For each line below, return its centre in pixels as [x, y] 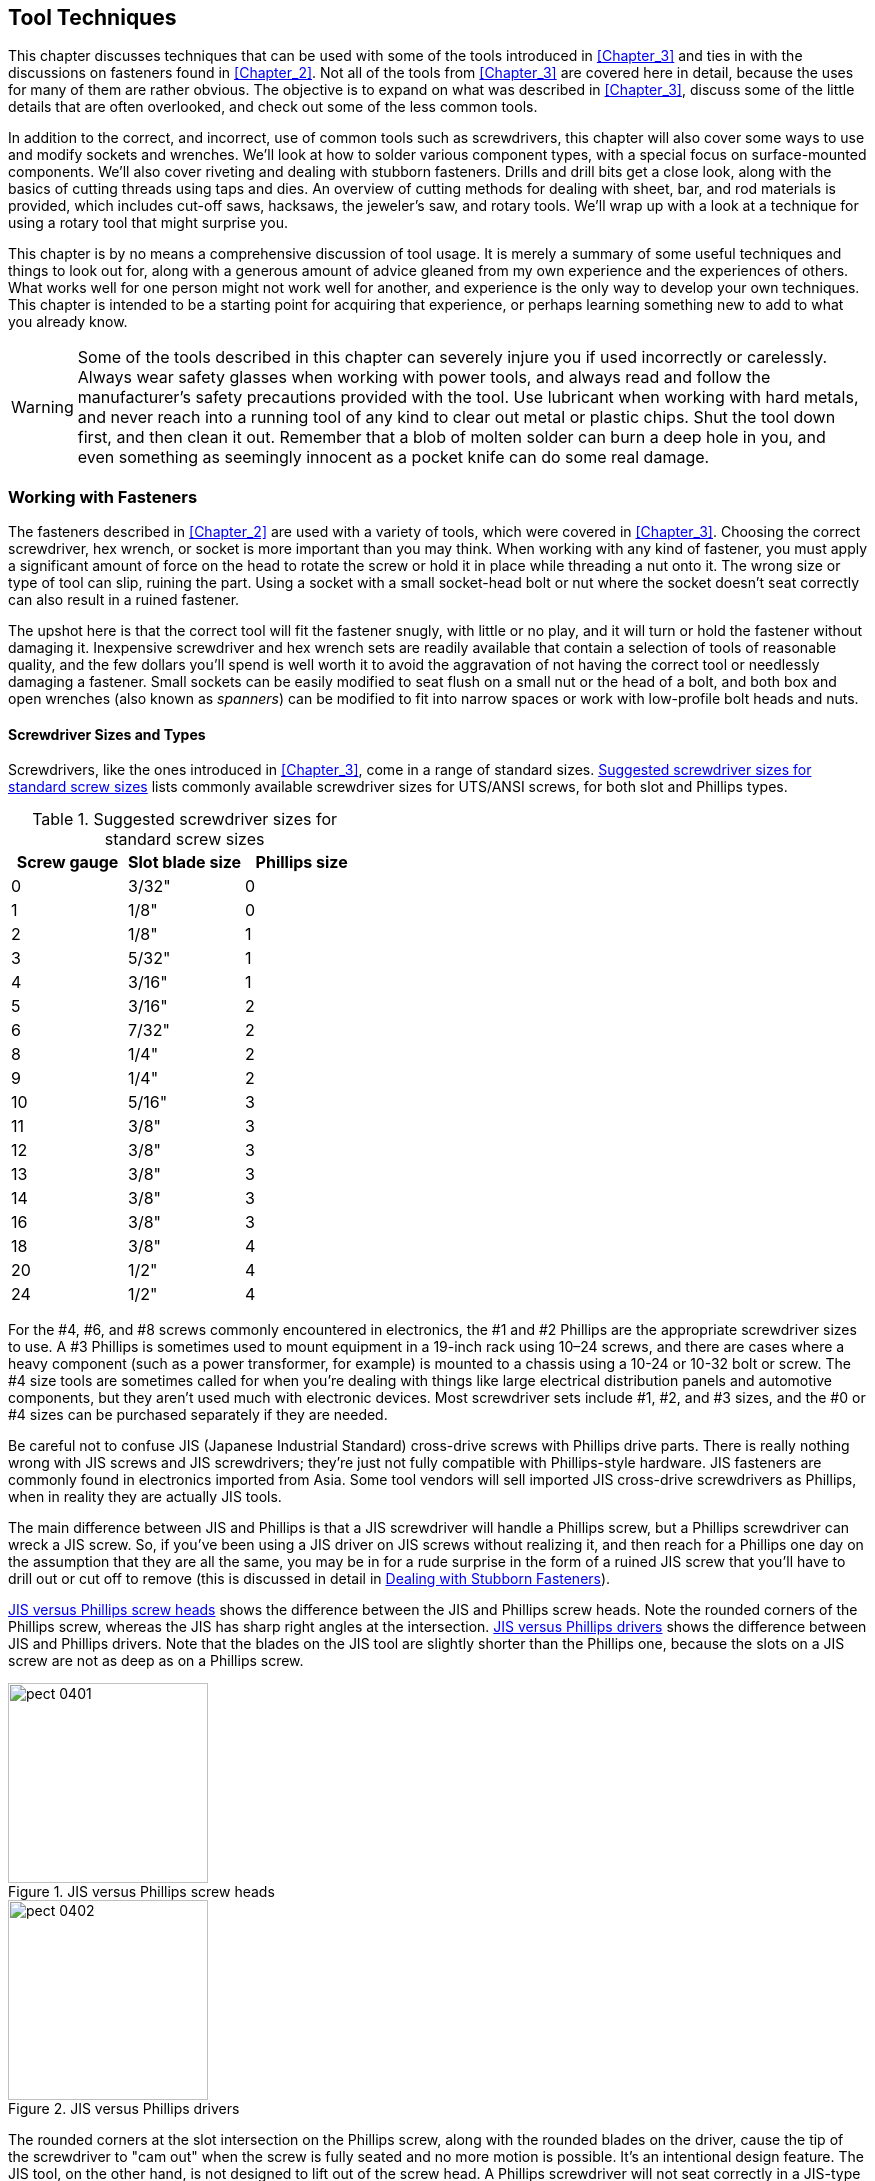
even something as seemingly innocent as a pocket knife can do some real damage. [393, 457]
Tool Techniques [92, 17]
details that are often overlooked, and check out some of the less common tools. [273, 107]
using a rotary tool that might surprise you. [148, 223]
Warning [42, 407]
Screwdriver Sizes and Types [107, 734]
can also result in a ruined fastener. [124, 600]
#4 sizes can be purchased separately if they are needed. [198, 1415]
